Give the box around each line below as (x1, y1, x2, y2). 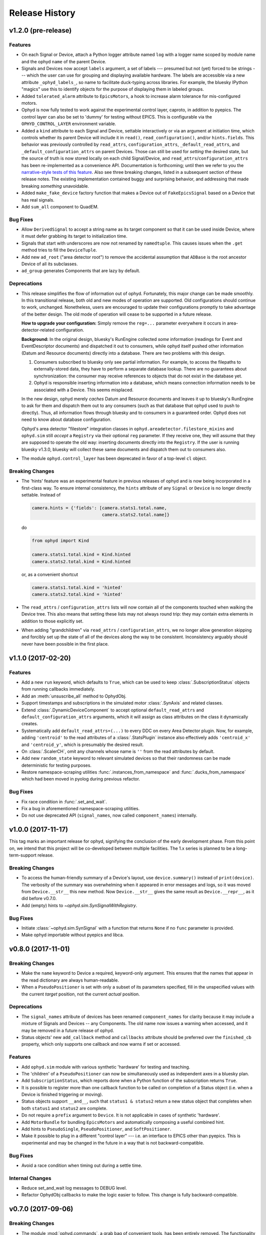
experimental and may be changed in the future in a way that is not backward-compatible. (21, 1140, 204, 1146)
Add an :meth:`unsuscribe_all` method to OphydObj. (21, 693, 127, 699)
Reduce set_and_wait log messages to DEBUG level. (21, 1185, 127, 1191)
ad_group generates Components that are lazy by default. (21, 268, 140, 274)
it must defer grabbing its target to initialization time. (21, 233, 128, 239)
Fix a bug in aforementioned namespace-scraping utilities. (21, 806, 140, 812)
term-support (9, 852, 37, 858)
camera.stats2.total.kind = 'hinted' (32, 591, 123, 597)
